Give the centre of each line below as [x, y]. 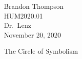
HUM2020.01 [23, 15]
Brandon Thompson [34, 6]
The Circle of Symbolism [41, 51]
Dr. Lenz [18, 25]
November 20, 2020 [32, 34]
